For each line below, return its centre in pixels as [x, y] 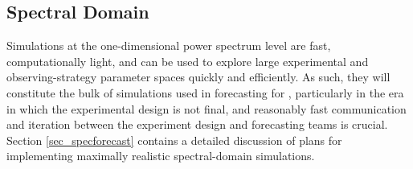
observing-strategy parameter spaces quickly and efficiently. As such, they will [198, 77]
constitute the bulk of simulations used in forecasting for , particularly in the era [205, 92]
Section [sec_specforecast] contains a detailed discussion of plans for [174, 140]
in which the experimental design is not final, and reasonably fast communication [206, 108]
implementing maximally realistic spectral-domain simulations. [161, 156]
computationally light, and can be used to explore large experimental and [188, 61]
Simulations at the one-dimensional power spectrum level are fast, [169, 45]
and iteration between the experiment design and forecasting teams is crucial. [197, 124]
